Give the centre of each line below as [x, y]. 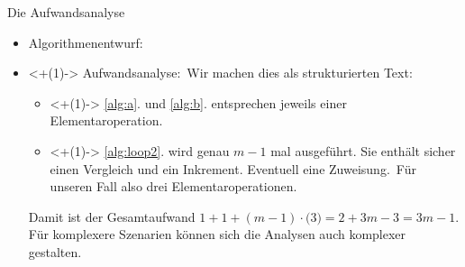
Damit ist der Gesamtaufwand [112, 216]
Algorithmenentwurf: [86, 42]
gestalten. [55, 251]
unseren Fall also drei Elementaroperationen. [173, 186]
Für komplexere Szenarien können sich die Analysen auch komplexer [217, 234]
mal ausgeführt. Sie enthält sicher [363, 150]
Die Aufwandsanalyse [66, 12]
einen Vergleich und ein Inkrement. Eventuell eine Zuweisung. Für [233, 168]
